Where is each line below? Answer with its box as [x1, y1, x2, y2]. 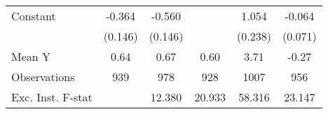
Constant [11, 8, 56, 24]
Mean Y [11, 48, 51, 64]
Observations [11, 69, 75, 85]
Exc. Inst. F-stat [11, 89, 93, 105]
